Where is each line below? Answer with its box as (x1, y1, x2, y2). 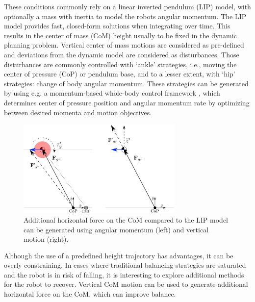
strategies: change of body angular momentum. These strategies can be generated (4, 78, 249, 88)
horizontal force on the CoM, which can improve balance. (4, 289, 176, 299)
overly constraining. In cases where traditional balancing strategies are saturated (4, 260, 246, 270)
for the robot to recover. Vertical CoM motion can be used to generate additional (4, 279, 248, 289)
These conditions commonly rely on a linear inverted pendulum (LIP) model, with (4, 1, 251, 11)
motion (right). (24, 234, 69, 244)
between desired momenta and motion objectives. (4, 107, 152, 117)
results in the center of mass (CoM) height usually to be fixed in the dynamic (4, 30, 237, 40)
